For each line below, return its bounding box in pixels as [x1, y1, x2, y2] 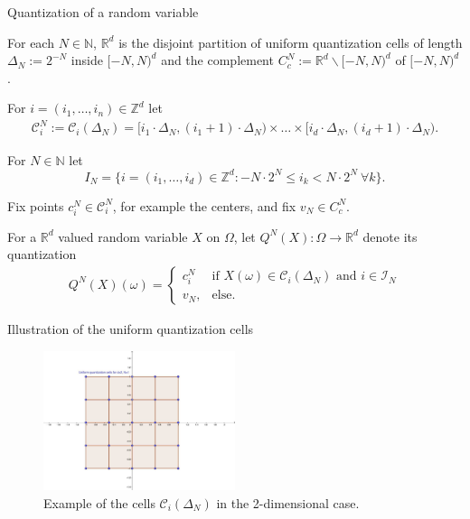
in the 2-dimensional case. [216, 493, 360, 512]
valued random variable [58, 227, 188, 246]
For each [7, 32, 54, 51]
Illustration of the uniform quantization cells [7, 319, 254, 338]
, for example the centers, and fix [112, 196, 296, 215]
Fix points [7, 196, 64, 215]
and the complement [161, 51, 274, 70]
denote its [362, 227, 418, 246]
